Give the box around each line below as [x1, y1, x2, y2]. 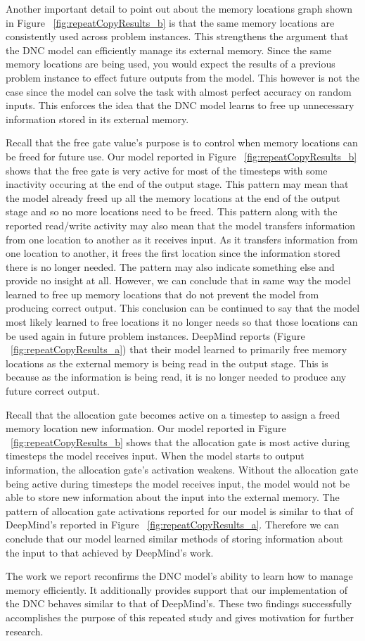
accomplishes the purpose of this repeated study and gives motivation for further [6, 609, 354, 624]
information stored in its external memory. [6, 111, 189, 126]
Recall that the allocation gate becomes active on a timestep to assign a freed [6, 407, 340, 421]
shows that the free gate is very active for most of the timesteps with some [6, 163, 328, 177]
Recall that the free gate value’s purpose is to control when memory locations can [6, 135, 358, 150]
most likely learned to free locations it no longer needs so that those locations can [6, 315, 358, 329]
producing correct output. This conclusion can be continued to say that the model [6, 300, 360, 315]
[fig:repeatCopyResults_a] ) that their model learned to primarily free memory [11, 342, 347, 357]
